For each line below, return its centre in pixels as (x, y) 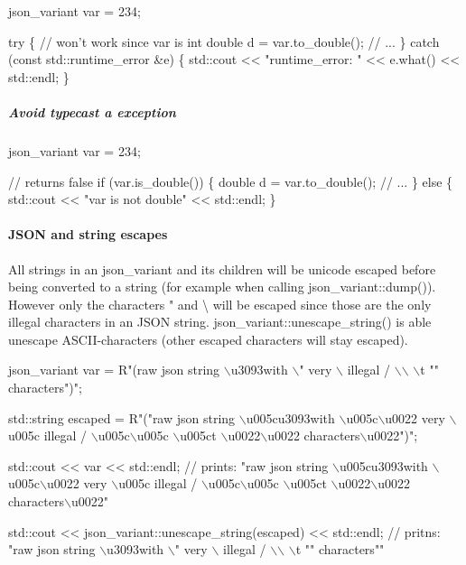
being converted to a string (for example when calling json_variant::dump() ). (222, 287)
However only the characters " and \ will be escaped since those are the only (220, 304)
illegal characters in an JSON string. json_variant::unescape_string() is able (220, 322)
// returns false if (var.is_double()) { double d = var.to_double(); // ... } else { (231, 181)
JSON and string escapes (88, 234)
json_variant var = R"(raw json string (114, 370)
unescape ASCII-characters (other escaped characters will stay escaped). (208, 339)
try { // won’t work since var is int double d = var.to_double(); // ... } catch (224, 41)
